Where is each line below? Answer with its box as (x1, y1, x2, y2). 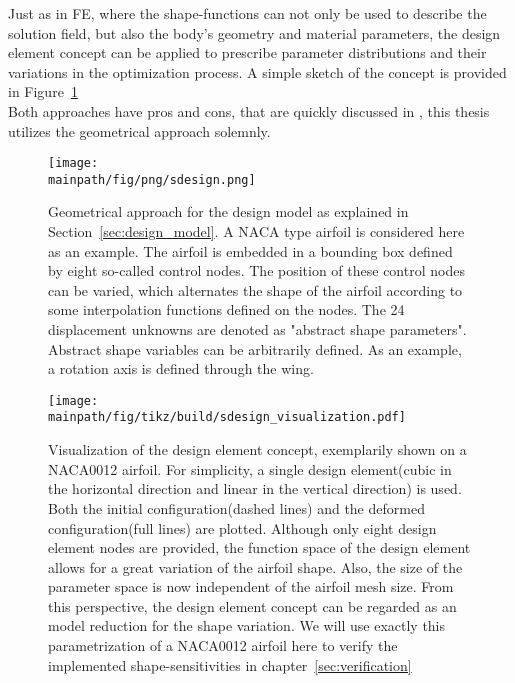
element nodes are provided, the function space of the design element (48, 537, 471, 558)
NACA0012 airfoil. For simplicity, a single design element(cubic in (48, 458, 452, 479)
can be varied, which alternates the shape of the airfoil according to (48, 279, 463, 300)
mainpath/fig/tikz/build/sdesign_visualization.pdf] (48, 410, 406, 425)
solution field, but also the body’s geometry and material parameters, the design (8, 22, 501, 43)
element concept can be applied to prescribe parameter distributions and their (8, 42, 487, 63)
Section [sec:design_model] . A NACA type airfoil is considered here (48, 221, 465, 242)
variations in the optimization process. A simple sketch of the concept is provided (8, 61, 507, 82)
